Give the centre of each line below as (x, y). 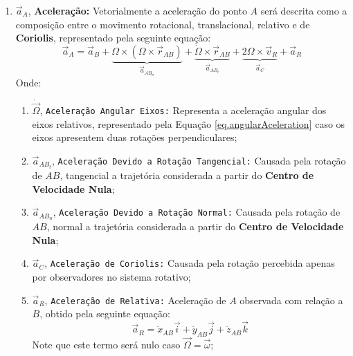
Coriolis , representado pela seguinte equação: (113, 38)
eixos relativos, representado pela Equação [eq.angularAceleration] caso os (189, 123)
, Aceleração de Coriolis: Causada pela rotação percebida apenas (190, 263)
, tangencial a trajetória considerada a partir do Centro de (187, 175)
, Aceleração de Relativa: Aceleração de (135, 300)
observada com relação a (291, 300)
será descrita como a (304, 10)
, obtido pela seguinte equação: (105, 313)
